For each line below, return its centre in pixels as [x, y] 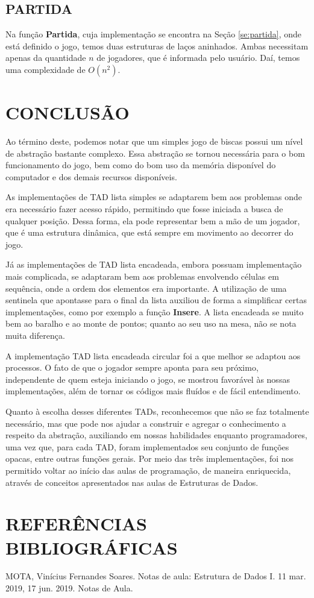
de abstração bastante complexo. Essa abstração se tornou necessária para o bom [155, 153]
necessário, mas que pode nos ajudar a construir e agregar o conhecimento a [146, 423]
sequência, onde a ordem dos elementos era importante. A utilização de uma [146, 288]
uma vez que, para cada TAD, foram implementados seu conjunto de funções [147, 446]
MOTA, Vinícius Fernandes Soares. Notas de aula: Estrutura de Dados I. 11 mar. [156, 576]
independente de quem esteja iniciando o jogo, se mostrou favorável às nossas [148, 379]
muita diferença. [35, 335]
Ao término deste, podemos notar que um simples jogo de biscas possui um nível [154, 141]
